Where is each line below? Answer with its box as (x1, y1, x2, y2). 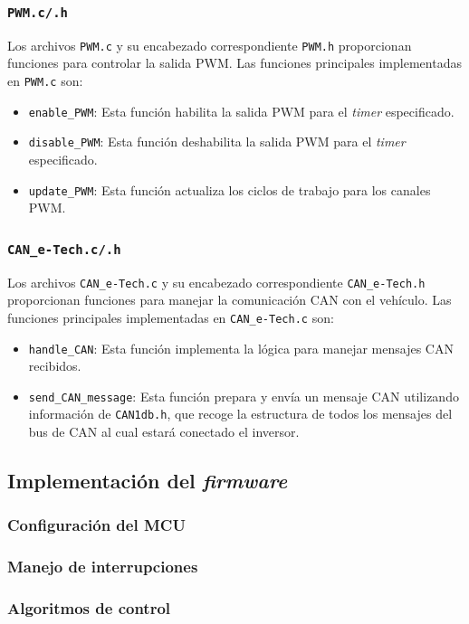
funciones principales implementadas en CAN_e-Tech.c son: (7, 307, 334, 326)
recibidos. (28, 356, 81, 375)
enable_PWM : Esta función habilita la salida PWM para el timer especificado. (28, 101, 455, 120)
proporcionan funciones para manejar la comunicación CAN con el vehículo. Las (7, 290, 452, 309)
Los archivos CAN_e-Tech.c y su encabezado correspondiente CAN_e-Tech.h (7, 272, 426, 291)
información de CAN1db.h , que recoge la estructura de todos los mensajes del (28, 404, 453, 423)
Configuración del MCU (7, 514, 186, 536)
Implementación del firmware (7, 467, 288, 495)
